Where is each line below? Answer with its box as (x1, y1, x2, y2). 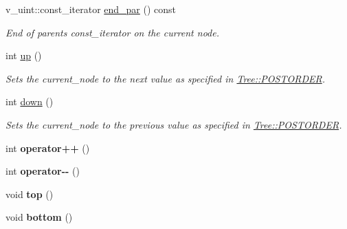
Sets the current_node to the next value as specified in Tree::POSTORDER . (5, 71, 325, 85)
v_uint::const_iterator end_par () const (5, 2, 177, 16)
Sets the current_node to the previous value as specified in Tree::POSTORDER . (5, 117, 342, 131)
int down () (5, 94, 54, 109)
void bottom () (5, 210, 73, 224)
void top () (5, 186, 54, 201)
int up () (5, 48, 42, 63)
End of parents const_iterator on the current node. (5, 25, 219, 39)
